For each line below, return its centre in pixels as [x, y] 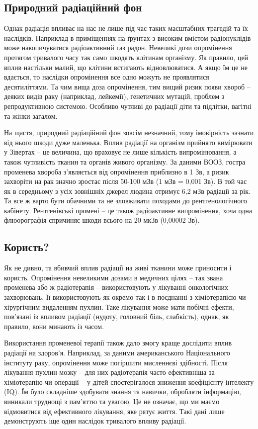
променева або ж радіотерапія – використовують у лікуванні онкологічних [116, 287]
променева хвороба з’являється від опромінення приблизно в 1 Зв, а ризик [117, 171]
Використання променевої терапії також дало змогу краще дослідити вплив [118, 343]
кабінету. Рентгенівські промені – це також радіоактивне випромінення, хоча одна [128, 210]
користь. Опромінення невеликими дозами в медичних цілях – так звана [114, 277]
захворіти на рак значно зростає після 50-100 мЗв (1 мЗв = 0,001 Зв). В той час [126, 181]
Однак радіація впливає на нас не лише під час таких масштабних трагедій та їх [126, 28]
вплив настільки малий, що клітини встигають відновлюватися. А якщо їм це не [126, 67]
